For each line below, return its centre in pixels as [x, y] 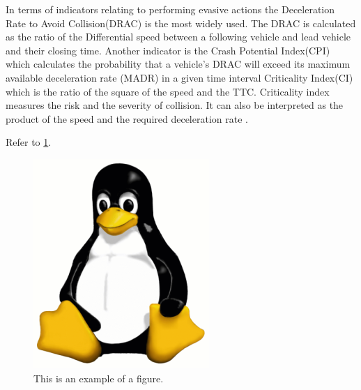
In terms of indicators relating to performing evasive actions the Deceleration [170, 9]
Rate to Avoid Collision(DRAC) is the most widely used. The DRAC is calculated [181, 23]
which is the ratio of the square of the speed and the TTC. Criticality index [168, 91]
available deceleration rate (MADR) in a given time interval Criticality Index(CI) [179, 77]
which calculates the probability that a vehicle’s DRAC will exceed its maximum [178, 64]
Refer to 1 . [29, 142]
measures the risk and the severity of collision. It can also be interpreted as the [175, 105]
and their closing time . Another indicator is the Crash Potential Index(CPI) [168, 50]
